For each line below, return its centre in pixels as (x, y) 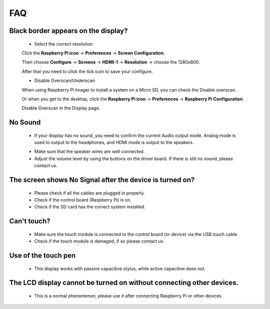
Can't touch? (30, 221)
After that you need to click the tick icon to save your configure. (87, 71)
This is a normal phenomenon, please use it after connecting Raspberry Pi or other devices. (128, 296)
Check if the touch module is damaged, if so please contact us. (99, 241)
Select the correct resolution (64, 44)
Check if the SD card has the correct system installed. (90, 207)
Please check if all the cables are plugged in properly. (89, 193)
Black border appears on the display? (68, 31)
